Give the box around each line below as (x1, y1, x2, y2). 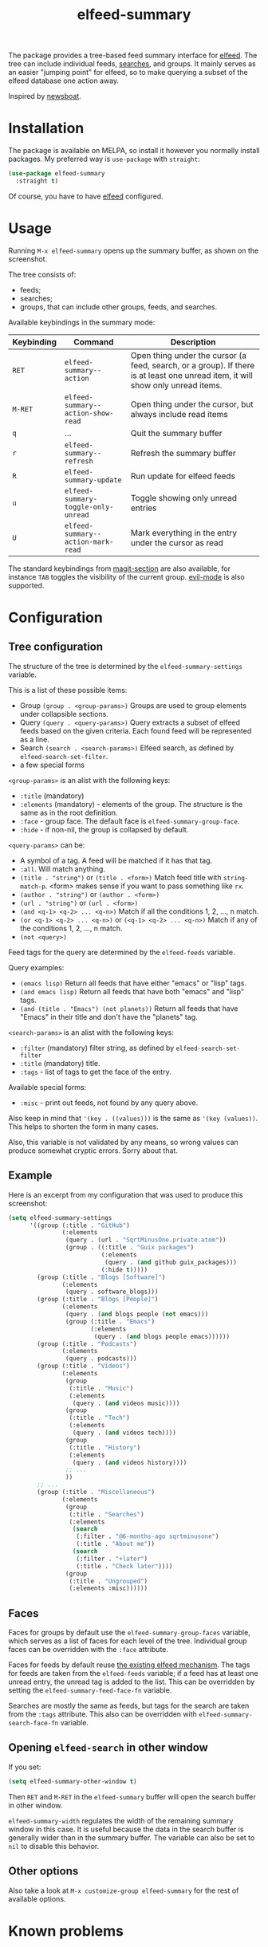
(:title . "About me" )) (76, 1540, 156, 1548)
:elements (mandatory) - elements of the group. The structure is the (19, 799, 243, 808)
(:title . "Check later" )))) (76, 1562, 173, 1570)
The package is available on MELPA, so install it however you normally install (8, 146, 260, 155)
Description (170, 336, 216, 348)
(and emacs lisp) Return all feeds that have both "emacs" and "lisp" (19, 986, 245, 996)
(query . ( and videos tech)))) (72, 1429, 177, 1437)
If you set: (8, 1762, 41, 1772)
